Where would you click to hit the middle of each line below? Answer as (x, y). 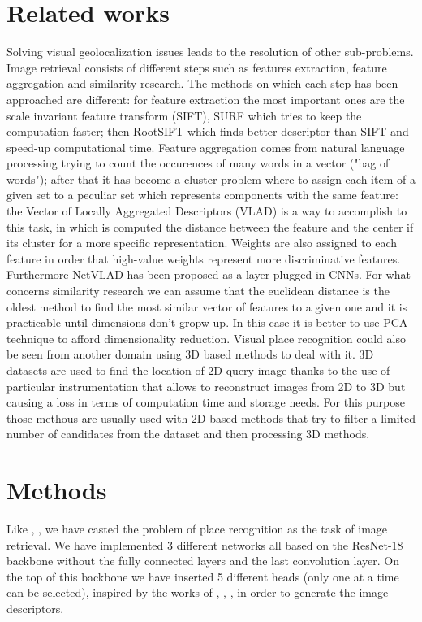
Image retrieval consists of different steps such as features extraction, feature (197, 67)
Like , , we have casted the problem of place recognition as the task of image (197, 529)
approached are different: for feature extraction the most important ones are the (206, 99)
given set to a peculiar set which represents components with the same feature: (202, 195)
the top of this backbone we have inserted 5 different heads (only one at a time (203, 576)
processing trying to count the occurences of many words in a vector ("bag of (198, 163)
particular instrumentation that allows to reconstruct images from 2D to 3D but (206, 386)
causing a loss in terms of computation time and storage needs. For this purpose (206, 402)
